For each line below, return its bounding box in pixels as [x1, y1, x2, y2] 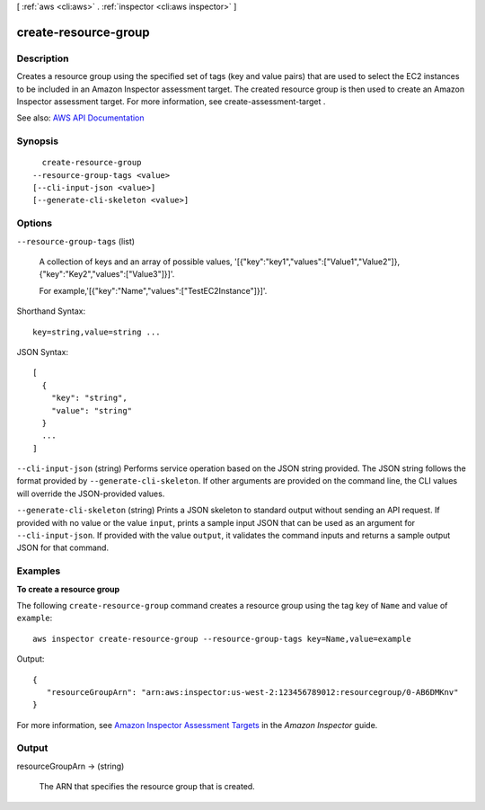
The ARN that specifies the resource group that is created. [39, 781, 255, 792]
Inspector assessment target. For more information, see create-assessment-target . [16, 95, 326, 107]
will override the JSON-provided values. [16, 488, 165, 499]
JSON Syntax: [16, 346, 69, 357]
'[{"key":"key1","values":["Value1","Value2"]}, [234, 256, 400, 267]
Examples [16, 565, 61, 577]
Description [16, 52, 69, 65]
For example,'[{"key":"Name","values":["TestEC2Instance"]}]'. [39, 285, 268, 296]
